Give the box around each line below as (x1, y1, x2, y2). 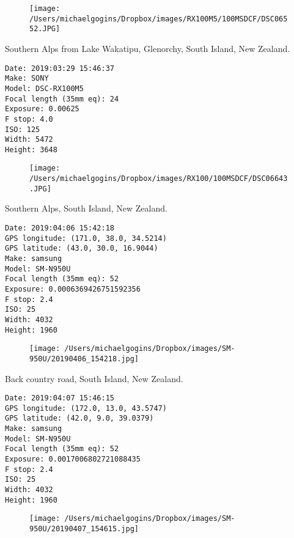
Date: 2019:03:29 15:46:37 (5, 64, 114, 73)
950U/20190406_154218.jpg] (29, 354, 139, 363)
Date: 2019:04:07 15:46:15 (5, 394, 114, 403)
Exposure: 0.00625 (5, 105, 79, 114)
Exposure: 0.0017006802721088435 (5, 455, 141, 464)
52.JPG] (29, 24, 61, 34)
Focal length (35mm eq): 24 (5, 94, 119, 103)
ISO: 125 (5, 125, 40, 134)
